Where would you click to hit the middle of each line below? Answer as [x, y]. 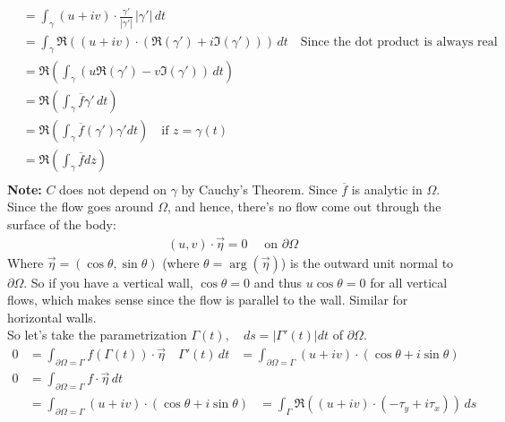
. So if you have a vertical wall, [108, 282]
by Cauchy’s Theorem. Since [259, 189]
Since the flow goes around [81, 207]
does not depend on [113, 189]
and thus [278, 282]
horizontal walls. [52, 317]
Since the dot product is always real [399, 42]
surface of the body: [62, 224]
